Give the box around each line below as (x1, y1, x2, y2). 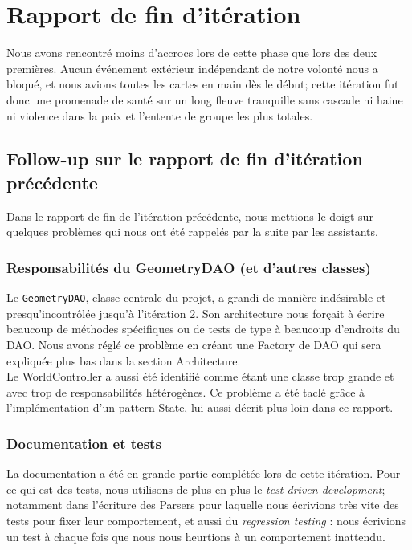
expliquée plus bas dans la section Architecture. (6, 352, 241, 369)
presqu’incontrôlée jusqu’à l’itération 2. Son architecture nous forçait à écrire (6, 304, 385, 321)
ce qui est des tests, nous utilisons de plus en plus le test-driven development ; (6, 480, 385, 497)
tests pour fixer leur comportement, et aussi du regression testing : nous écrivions (6, 511, 406, 528)
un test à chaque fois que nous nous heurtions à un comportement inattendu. (6, 528, 385, 544)
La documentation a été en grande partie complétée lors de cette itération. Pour (6, 465, 401, 482)
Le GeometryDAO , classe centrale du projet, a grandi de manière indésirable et (6, 289, 386, 306)
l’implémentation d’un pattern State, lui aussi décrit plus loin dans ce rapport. (6, 399, 394, 416)
